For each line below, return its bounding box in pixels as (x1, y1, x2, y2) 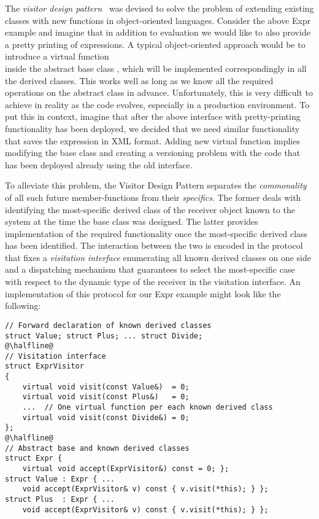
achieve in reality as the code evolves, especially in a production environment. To (5, 98, 310, 111)
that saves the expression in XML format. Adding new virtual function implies (5, 134, 300, 147)
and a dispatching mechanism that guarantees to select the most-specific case (5, 263, 295, 276)
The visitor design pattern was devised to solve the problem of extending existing (5, 2, 314, 14)
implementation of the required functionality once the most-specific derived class (5, 227, 308, 240)
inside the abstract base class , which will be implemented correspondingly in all (5, 61, 307, 74)
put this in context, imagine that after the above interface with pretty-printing (5, 110, 301, 123)
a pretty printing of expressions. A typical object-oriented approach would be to (5, 37, 306, 50)
